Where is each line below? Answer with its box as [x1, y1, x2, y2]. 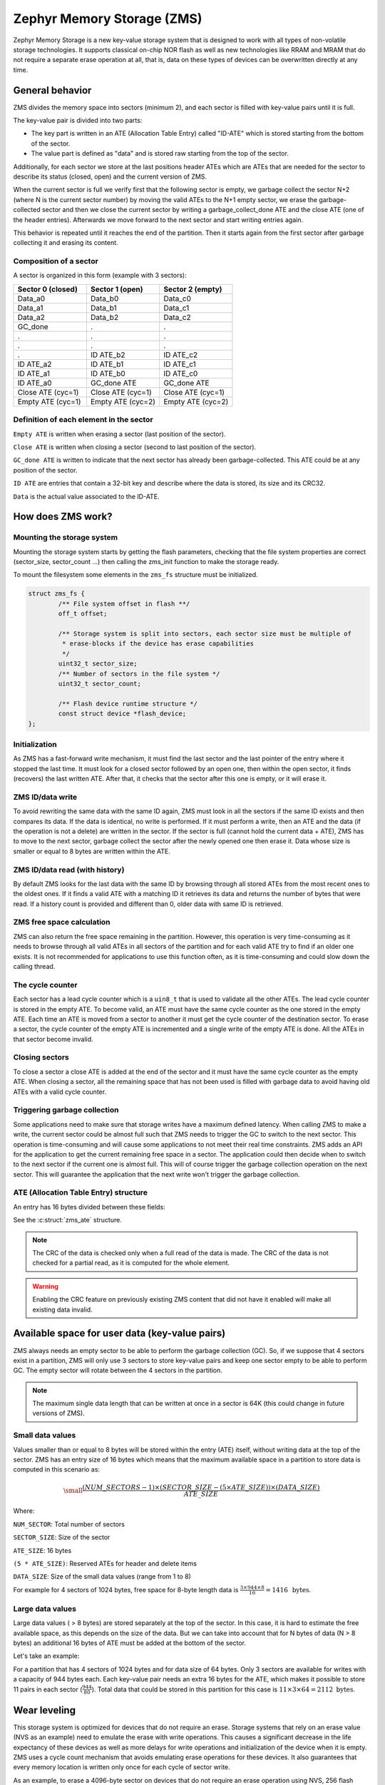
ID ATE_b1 [90, 359, 124, 369]
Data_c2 [163, 312, 192, 322]
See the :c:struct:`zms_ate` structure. [13, 1216, 123, 1225]
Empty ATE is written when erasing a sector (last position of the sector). [13, 429, 226, 438]
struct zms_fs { [28, 590, 86, 598]
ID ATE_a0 [17, 378, 53, 388]
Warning [32, 1282, 58, 1290]
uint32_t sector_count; [58, 679, 142, 688]
